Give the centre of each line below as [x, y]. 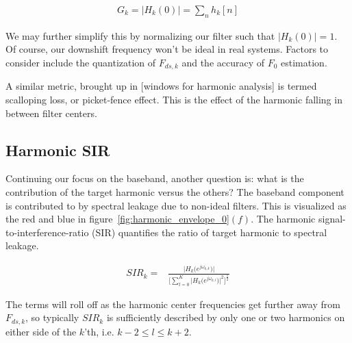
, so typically [52, 317]
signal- [332, 219]
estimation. [304, 63]
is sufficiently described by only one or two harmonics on [226, 317]
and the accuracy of [223, 63]
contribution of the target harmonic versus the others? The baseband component [175, 192]
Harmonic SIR [58, 150]
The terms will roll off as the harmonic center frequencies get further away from [173, 304]
